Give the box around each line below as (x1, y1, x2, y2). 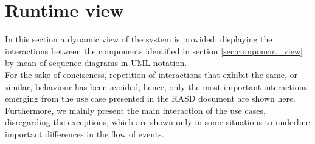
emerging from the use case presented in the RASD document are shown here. (5, 92, 296, 105)
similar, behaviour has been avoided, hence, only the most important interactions (5, 80, 308, 93)
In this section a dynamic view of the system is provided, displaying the (5, 33, 272, 45)
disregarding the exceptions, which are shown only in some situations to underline (5, 116, 310, 128)
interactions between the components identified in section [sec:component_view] (5, 44, 303, 57)
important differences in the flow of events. (5, 127, 164, 140)
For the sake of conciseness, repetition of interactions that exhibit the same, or (5, 68, 298, 80)
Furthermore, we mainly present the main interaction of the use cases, (5, 103, 266, 116)
